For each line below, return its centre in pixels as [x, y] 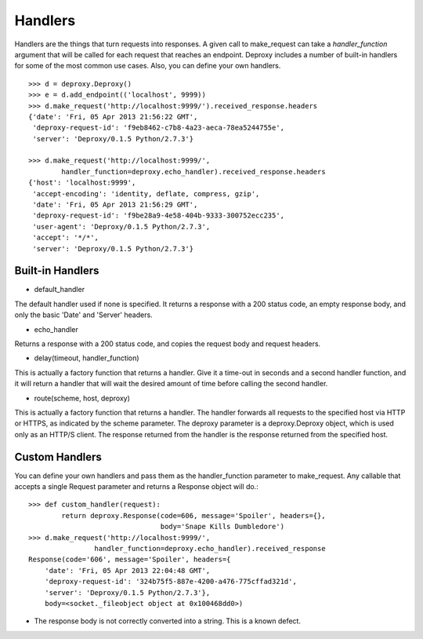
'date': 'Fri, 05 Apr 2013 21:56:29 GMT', [115, 205]
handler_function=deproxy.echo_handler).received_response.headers [193, 172]
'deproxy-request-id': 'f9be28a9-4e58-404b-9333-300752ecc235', [159, 215]
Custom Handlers [58, 456]
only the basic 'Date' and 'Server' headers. [83, 315]
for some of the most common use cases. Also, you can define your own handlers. [148, 66]
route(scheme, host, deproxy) [82, 398]
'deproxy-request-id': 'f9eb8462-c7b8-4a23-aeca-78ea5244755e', [159, 128]
